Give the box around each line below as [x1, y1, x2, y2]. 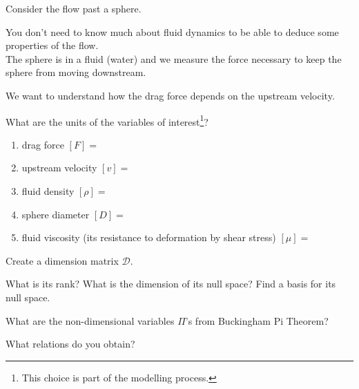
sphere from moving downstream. [6, 65, 146, 79]
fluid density [21, 184, 75, 198]
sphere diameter [21, 207, 90, 221]
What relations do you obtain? [6, 336, 135, 351]
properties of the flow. [6, 38, 99, 53]
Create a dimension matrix [6, 253, 119, 267]
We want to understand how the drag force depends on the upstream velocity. [6, 88, 335, 102]
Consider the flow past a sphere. [6, 1, 142, 15]
